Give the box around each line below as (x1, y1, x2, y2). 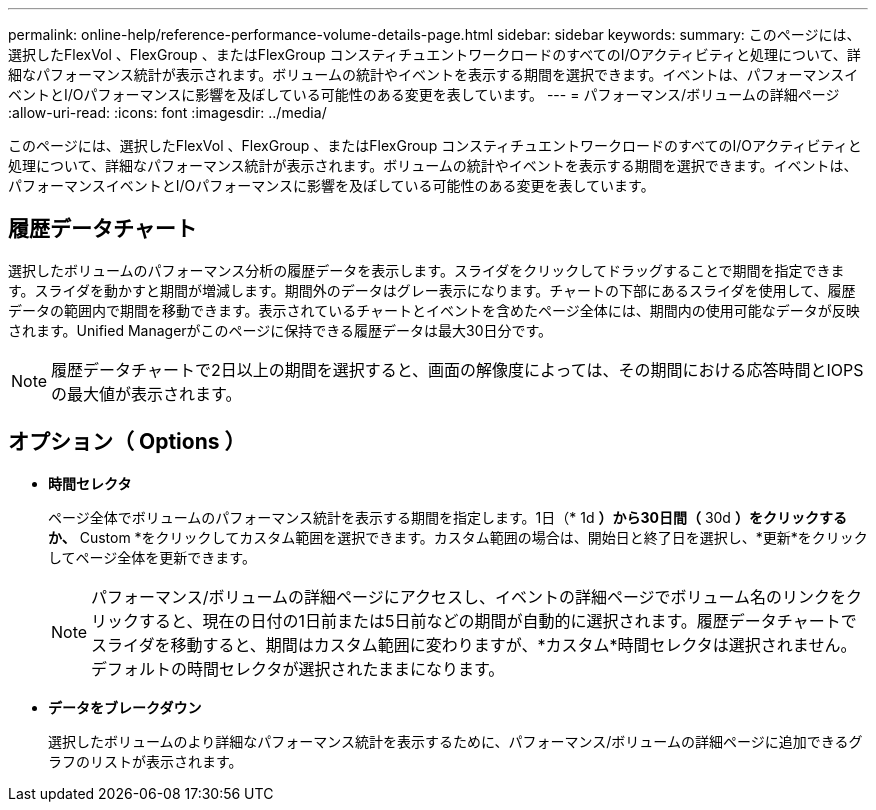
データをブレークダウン (48, 698, 202, 716)
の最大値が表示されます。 (51, 383, 242, 404)
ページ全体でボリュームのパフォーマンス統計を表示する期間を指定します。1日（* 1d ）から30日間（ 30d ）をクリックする (48, 508, 847, 526)
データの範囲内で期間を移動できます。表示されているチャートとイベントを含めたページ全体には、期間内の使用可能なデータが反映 (8, 301, 860, 319)
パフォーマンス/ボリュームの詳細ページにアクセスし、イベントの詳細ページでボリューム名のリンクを (91, 586, 847, 607)
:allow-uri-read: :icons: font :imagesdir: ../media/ (8, 104, 327, 121)
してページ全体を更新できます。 (48, 548, 256, 566)
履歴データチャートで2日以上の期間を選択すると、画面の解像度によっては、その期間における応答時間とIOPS (51, 359, 864, 380)
